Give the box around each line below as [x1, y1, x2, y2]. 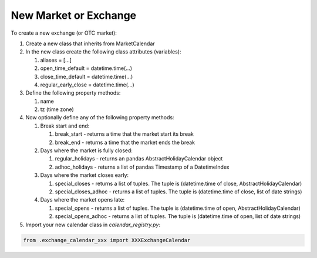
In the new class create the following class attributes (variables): [25, 48, 181, 55]
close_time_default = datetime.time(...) [40, 73, 133, 80]
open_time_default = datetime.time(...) [40, 65, 132, 72]
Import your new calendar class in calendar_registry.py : [25, 221, 161, 228]
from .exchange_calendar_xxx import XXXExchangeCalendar [23, 237, 191, 243]
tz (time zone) [40, 106, 74, 113]
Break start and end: [40, 122, 90, 129]
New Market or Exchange [11, 9, 137, 22]
